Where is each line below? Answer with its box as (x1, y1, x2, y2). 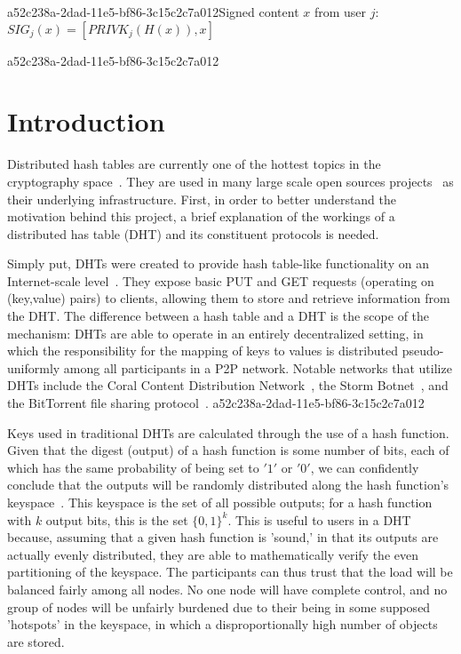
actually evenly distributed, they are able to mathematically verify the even (7, 545, 418, 563)
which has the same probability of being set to (7, 458, 259, 476)
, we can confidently (310, 458, 419, 476)
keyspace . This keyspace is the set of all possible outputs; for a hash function (7, 493, 433, 511)
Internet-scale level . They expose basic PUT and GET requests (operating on (7, 271, 434, 290)
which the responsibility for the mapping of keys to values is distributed (7, 341, 399, 360)
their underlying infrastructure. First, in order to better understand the (7, 189, 397, 208)
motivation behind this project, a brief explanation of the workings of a (7, 207, 395, 226)
